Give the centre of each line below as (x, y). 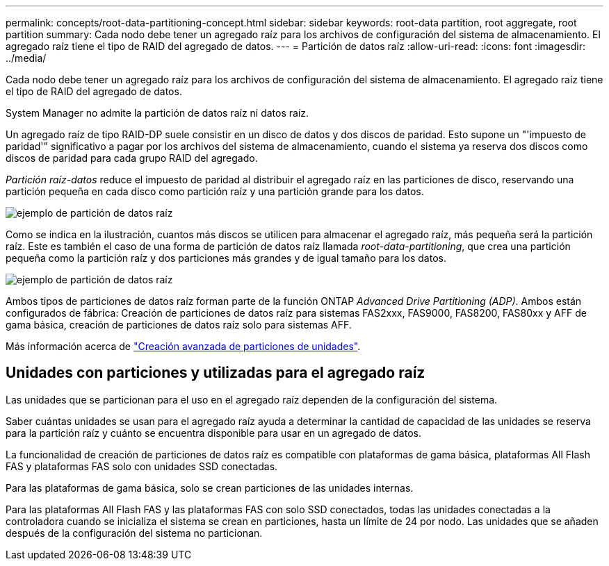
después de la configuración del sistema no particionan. (134, 533)
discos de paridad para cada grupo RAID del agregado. (132, 158)
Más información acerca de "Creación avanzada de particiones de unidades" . (183, 346)
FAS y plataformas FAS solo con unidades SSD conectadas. (142, 466)
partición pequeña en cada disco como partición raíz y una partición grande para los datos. (215, 191)
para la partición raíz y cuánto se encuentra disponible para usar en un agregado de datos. (213, 433)
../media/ (26, 58)
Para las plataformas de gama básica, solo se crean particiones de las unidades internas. (210, 488)
